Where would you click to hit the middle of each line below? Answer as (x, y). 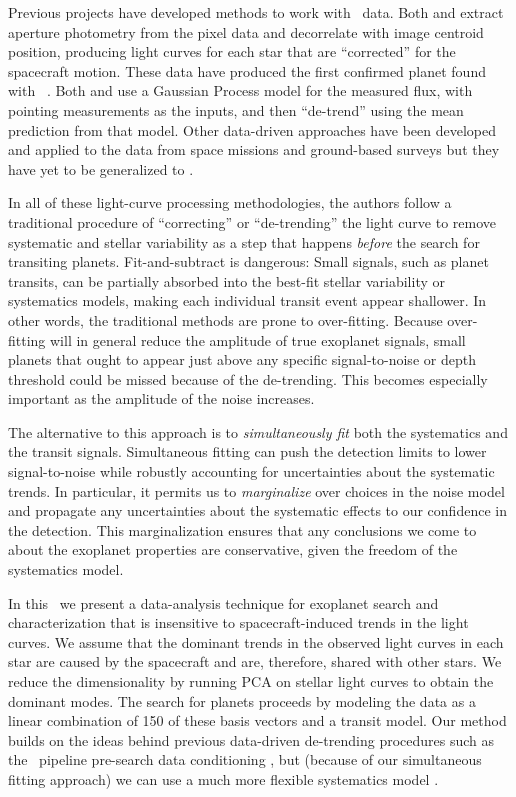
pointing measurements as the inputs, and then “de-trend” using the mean (236, 109)
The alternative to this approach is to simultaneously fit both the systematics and (258, 431)
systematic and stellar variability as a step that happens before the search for (244, 241)
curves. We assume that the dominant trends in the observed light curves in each (256, 641)
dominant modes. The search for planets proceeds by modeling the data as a (242, 700)
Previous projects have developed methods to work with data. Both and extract (256, 12)
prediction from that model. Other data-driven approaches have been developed (252, 129)
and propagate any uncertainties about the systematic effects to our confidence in (257, 510)
